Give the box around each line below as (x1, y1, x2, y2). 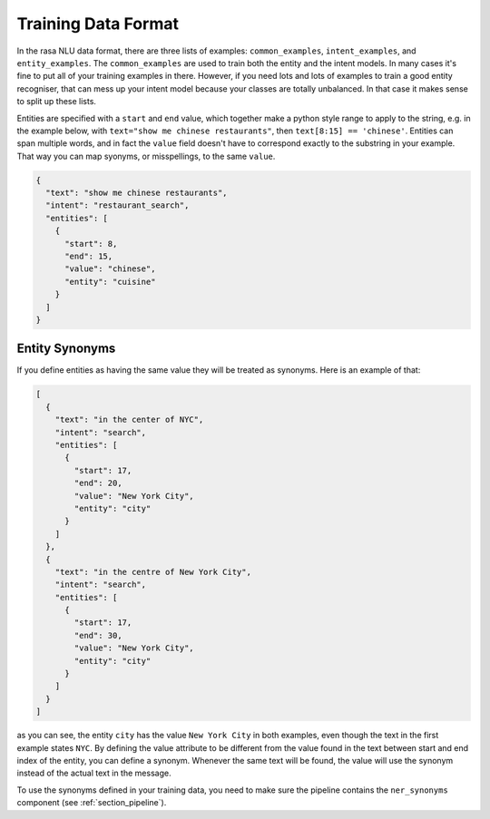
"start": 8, (64, 239, 118, 249)
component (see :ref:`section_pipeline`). (16, 797, 167, 808)
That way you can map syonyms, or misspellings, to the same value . (16, 151, 276, 161)
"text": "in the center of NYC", (54, 414, 204, 425)
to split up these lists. (16, 96, 97, 107)
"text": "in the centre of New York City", (54, 567, 251, 577)
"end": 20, (73, 478, 122, 489)
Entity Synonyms (16, 341, 116, 356)
